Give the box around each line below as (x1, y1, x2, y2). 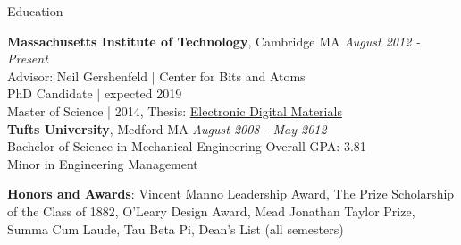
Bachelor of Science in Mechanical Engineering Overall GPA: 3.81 (7, 137, 366, 156)
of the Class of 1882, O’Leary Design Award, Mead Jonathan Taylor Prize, (7, 201, 415, 220)
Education (7, 2, 63, 20)
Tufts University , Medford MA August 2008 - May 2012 (7, 119, 327, 138)
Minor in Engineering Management (7, 154, 198, 173)
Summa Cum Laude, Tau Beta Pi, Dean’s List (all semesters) (7, 219, 344, 238)
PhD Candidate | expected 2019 (7, 84, 182, 103)
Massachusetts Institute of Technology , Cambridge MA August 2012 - (7, 31, 421, 50)
